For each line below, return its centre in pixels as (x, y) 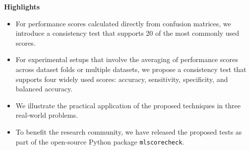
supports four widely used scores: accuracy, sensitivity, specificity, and (122, 79)
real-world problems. (47, 115)
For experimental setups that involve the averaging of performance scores (127, 59)
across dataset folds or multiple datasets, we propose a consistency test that (131, 69)
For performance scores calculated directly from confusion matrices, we (123, 23)
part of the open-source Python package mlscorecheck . (100, 141)
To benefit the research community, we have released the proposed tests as (129, 131)
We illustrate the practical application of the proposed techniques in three (128, 105)
